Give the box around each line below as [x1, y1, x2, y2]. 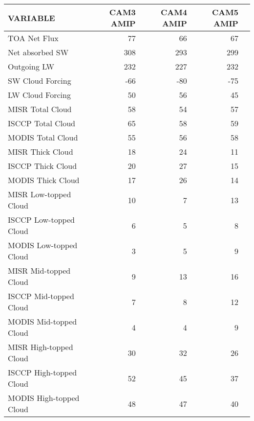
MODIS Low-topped [8, 239, 78, 251]
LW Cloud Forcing [8, 89, 71, 100]
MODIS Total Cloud [8, 132, 78, 143]
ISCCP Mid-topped [8, 290, 74, 302]
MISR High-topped [8, 341, 73, 352]
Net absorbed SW [8, 47, 69, 58]
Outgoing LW [8, 61, 54, 72]
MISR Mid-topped [8, 265, 71, 276]
